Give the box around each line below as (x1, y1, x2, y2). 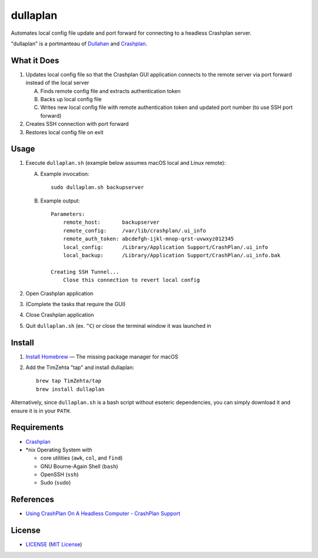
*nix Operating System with (25, 446, 92, 453)
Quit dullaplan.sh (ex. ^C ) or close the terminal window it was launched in (25, 322, 211, 329)
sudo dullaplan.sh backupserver (51, 184, 144, 191)
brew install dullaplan (36, 386, 105, 393)
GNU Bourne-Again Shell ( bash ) (40, 463, 118, 470)
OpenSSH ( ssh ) (40, 471, 79, 478)
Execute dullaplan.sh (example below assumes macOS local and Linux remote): (25, 160, 226, 167)
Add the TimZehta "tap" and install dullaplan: (25, 364, 135, 371)
